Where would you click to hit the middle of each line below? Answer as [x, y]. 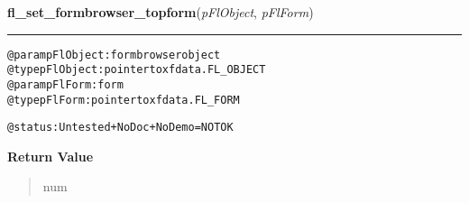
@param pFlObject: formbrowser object [114, 55]
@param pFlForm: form [65, 84]
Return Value [51, 156]
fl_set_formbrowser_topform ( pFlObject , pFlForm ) [161, 12]
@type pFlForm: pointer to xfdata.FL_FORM [124, 100]
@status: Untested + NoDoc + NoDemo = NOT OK [120, 128]
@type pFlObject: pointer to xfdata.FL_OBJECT [137, 70]
